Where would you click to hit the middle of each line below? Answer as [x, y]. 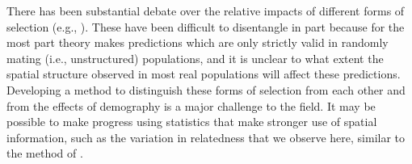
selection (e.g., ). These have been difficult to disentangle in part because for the [206, 26]
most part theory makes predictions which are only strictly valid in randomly [198, 42]
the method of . [45, 153]
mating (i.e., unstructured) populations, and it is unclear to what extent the [195, 58]
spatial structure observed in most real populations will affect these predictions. [204, 74]
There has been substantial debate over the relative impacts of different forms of [206, 11]
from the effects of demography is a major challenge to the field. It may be [191, 105]
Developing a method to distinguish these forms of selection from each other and [206, 89]
